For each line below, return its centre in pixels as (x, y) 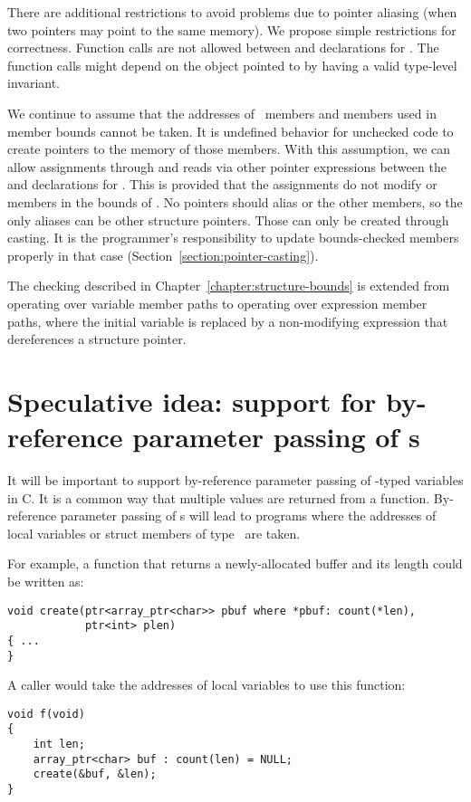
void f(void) (46, 714)
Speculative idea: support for (192, 401)
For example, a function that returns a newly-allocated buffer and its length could (235, 563)
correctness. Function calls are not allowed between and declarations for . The (223, 48)
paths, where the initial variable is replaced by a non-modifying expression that (228, 321)
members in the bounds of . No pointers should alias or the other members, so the (235, 201)
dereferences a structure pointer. (97, 339)
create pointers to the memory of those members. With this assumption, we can (229, 149)
